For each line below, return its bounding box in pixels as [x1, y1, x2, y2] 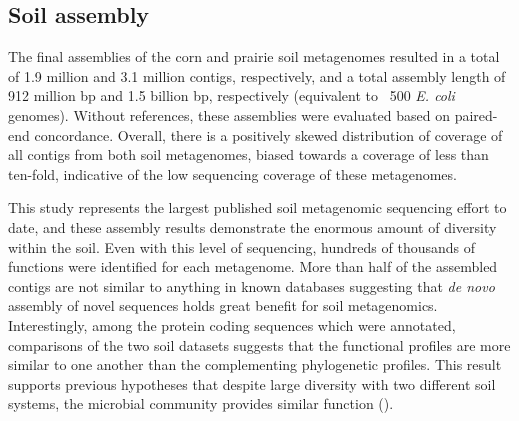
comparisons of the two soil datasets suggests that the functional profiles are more [8, 334, 511, 355]
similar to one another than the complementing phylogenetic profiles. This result [8, 354, 502, 375]
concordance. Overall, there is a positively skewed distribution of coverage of [34, 124, 503, 145]
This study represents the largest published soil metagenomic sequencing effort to [8, 197, 507, 218]
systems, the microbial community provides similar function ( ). [8, 393, 394, 414]
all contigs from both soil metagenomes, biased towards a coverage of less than [8, 144, 489, 165]
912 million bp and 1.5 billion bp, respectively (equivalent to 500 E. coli [8, 85, 455, 106]
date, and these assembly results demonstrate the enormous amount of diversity [8, 216, 497, 237]
